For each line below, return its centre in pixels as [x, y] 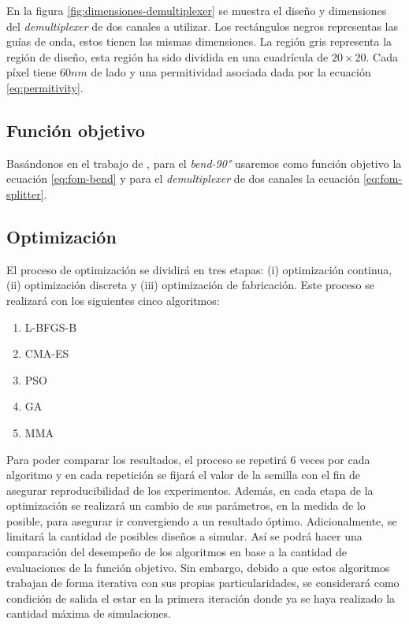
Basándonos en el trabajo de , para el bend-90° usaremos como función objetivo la [204, 163]
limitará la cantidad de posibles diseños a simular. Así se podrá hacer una [184, 536]
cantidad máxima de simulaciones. [89, 613]
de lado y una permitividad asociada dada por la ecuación [231, 72]
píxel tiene [32, 72]
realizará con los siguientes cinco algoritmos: [113, 300]
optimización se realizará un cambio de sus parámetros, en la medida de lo [186, 505]
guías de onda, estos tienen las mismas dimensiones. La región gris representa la [199, 41]
